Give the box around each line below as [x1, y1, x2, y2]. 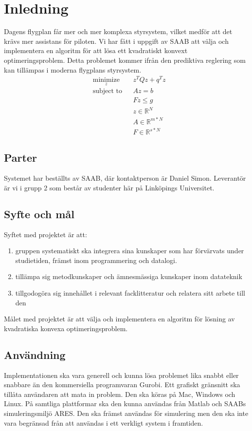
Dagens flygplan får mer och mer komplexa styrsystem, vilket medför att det [4, 26, 233, 37]
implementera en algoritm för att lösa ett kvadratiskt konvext [4, 45, 188, 56]
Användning [4, 347, 66, 362]
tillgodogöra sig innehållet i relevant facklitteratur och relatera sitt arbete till [15, 288, 245, 298]
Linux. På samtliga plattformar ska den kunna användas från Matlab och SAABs [4, 398, 246, 409]
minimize [92, 76, 120, 84]
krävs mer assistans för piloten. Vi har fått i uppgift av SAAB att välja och [4, 36, 229, 46]
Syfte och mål [4, 206, 74, 221]
